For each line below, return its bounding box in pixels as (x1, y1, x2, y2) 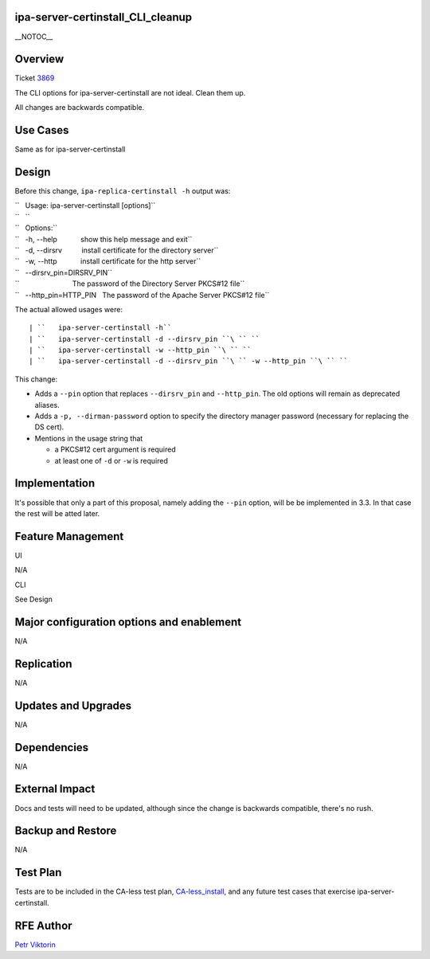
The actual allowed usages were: (14, 304, 123, 314)
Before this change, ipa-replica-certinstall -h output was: (14, 186, 231, 196)
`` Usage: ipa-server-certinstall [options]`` (14, 201, 156, 210)
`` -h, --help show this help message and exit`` (14, 234, 193, 244)
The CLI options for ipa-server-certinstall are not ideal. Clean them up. (14, 88, 246, 97)
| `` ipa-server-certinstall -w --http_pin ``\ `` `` (29, 346, 252, 354)
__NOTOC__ (14, 32, 53, 41)
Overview (14, 53, 64, 66)
